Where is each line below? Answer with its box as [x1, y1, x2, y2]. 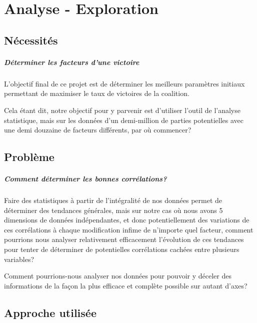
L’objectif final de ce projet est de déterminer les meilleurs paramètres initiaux [4, 78, 245, 88]
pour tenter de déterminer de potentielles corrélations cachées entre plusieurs [4, 244, 239, 254]
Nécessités [4, 32, 58, 47]
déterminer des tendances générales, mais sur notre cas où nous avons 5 [4, 204, 223, 215]
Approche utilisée [4, 304, 96, 320]
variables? [4, 253, 34, 264]
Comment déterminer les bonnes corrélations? [4, 173, 167, 184]
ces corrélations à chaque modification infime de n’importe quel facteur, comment [4, 224, 253, 234]
